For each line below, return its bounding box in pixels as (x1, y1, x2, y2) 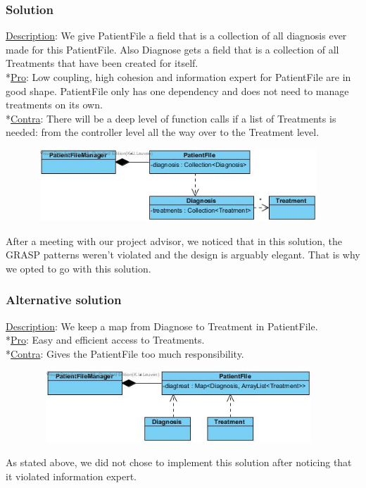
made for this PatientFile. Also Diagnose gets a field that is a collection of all (6, 42, 339, 56)
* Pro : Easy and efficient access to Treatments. (6, 332, 205, 347)
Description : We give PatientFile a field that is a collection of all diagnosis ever (6, 28, 347, 43)
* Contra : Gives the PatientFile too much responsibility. (6, 346, 244, 361)
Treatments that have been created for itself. (6, 56, 198, 70)
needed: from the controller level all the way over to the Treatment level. (6, 125, 320, 139)
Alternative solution (6, 291, 122, 308)
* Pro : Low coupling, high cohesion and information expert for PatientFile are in (6, 70, 351, 84)
